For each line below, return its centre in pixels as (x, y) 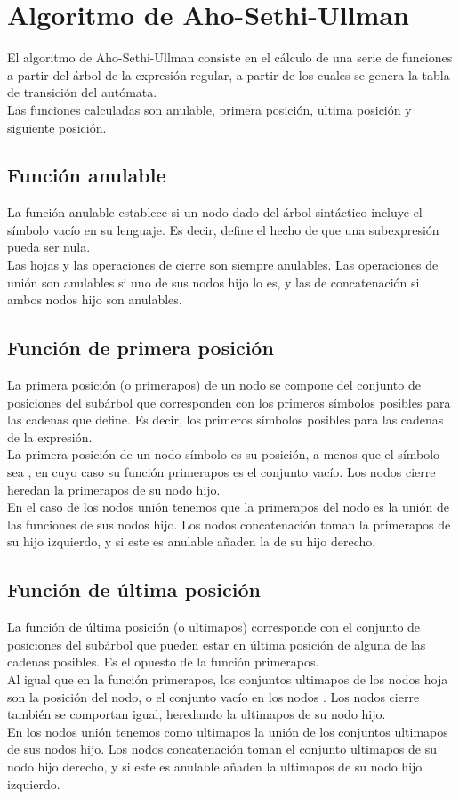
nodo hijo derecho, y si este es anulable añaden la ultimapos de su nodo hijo (215, 766)
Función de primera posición (141, 347)
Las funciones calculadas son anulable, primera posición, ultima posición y (209, 109)
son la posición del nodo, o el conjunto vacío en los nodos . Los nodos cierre (213, 696)
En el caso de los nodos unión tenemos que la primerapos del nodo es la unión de (228, 507)
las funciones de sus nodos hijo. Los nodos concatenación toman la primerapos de (229, 524)
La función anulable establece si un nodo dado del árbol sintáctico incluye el (215, 212)
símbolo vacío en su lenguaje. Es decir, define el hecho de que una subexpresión (223, 229)
